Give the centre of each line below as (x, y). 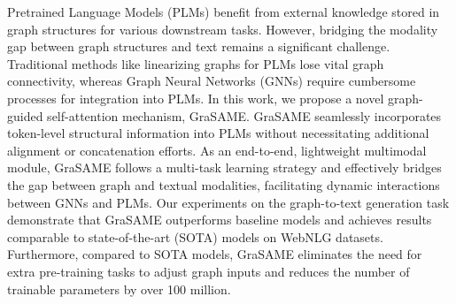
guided (25, 115)
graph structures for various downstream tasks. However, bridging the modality (223, 29)
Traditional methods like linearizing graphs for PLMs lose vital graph (196, 63)
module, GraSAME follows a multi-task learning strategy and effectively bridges (224, 167)
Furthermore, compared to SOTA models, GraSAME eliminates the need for (215, 254)
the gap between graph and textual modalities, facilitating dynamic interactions (224, 184)
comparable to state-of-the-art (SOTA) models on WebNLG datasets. (195, 236)
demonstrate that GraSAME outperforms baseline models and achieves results (220, 220)
